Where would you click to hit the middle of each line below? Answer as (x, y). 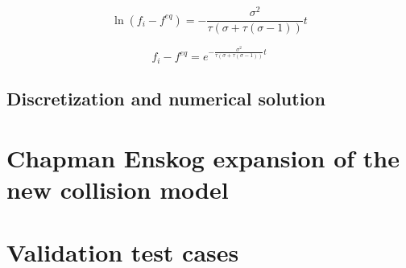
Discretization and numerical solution (166, 99)
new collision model (118, 189)
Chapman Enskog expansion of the (203, 157)
